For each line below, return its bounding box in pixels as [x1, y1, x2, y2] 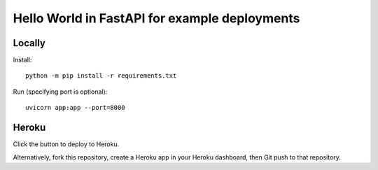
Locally [13, 37, 45, 49]
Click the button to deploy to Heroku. [13, 140, 120, 148]
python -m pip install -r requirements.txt [25, 72, 177, 80]
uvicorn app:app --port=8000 [25, 104, 125, 112]
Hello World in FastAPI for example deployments [13, 10, 300, 26]
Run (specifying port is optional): [13, 87, 108, 96]
